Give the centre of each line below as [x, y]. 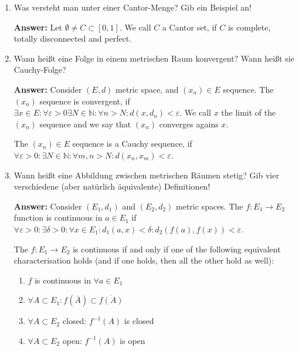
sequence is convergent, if [85, 101]
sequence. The [248, 89]
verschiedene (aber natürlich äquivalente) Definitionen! [112, 186]
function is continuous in [58, 217]
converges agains [189, 124]
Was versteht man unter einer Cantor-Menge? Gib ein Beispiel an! [132, 7]
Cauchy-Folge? [40, 70]
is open [132, 340]
